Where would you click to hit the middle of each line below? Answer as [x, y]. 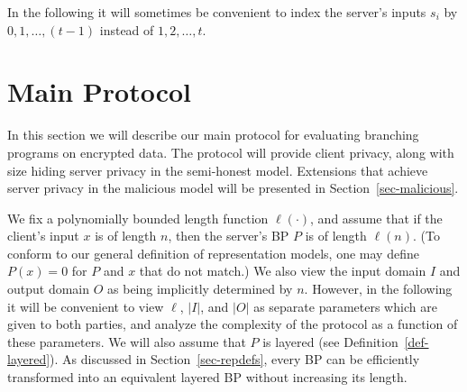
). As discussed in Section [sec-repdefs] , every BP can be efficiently [235, 359]
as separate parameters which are [345, 306]
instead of [127, 29]
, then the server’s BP [229, 236]
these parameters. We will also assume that [127, 341]
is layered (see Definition [330, 341]
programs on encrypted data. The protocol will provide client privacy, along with [231, 152]
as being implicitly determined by [200, 289]
